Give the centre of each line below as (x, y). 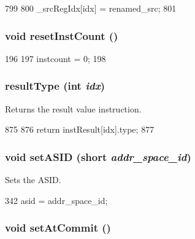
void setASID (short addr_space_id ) (98, 156)
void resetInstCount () (62, 35)
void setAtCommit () (58, 228)
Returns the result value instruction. (73, 108)
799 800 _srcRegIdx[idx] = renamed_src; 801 (91, 8)
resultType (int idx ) (55, 86)
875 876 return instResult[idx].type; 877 (80, 129)
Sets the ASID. (33, 180)
